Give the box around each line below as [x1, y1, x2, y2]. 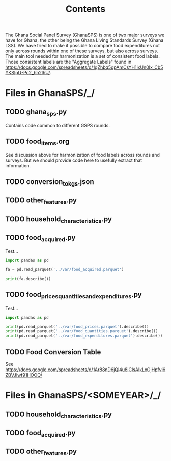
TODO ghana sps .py [5, 107, 67, 117]
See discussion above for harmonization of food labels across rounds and [5, 152, 160, 158]
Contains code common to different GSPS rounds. [5, 122, 110, 129]
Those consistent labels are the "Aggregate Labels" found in [5, 59, 132, 65]
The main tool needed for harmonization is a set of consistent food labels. [5, 53, 160, 59]
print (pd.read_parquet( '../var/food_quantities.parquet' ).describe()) [5, 329, 158, 334]
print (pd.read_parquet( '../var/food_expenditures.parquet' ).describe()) [5, 333, 163, 339]
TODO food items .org [5, 137, 70, 147]
